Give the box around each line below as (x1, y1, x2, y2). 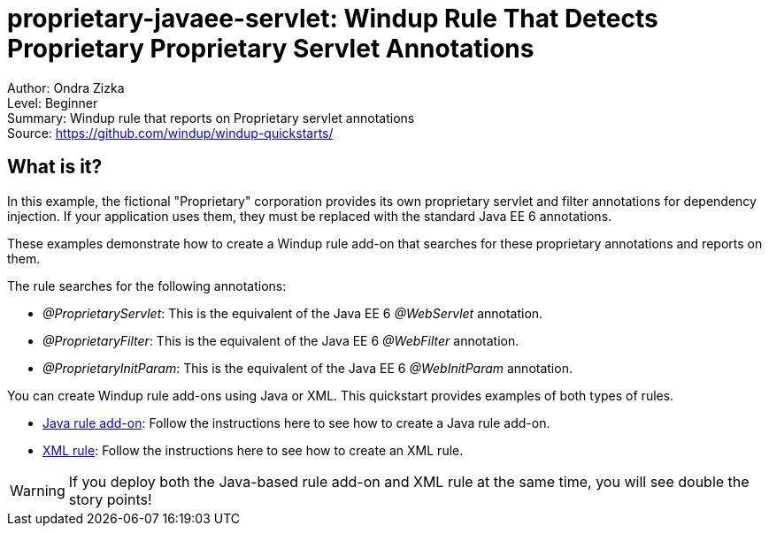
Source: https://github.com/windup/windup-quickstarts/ (7, 125, 334, 141)
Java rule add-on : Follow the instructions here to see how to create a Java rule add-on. (42, 415, 550, 430)
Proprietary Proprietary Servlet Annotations (7, 34, 534, 64)
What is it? (7, 156, 103, 179)
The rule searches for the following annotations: (7, 278, 287, 293)
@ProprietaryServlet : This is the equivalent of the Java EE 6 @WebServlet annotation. (42, 305, 543, 321)
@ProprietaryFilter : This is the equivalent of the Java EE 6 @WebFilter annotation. (42, 332, 519, 348)
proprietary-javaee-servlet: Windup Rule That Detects (7, 4, 658, 34)
